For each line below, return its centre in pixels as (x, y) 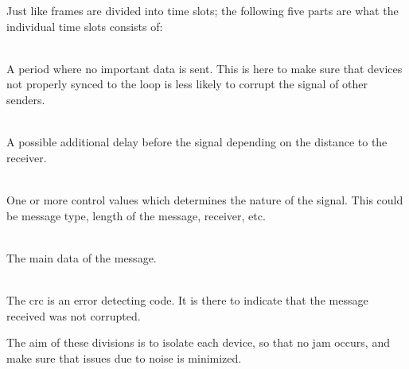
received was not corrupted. (74, 315)
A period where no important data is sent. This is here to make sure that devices (204, 68)
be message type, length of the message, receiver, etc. (136, 215)
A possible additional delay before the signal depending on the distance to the (197, 142)
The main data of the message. (82, 257)
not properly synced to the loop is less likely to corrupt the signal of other (187, 84)
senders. (26, 99)
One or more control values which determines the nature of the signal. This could (205, 199)
